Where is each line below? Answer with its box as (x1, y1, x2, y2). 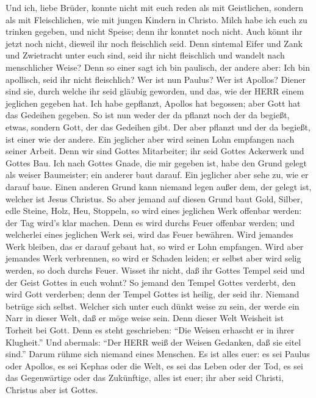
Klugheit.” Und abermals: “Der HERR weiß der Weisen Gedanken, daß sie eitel (5, 335, 301, 348)
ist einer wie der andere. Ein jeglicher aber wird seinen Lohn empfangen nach (5, 132, 295, 145)
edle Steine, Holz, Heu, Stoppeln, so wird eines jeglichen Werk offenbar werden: (5, 204, 302, 217)
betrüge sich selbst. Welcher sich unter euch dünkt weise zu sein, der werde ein (5, 299, 300, 312)
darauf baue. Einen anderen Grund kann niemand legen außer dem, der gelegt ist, (5, 180, 312, 193)
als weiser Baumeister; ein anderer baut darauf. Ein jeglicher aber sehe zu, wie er (5, 168, 309, 181)
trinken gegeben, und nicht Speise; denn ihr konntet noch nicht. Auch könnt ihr (5, 25, 303, 38)
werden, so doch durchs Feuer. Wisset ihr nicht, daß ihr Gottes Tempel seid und (5, 264, 305, 277)
